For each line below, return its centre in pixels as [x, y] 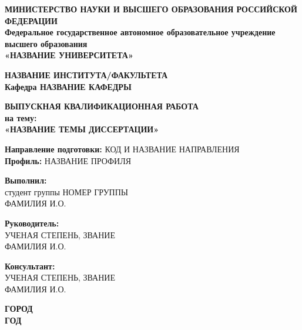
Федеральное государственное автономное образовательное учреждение [140, 32]
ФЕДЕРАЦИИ [31, 20]
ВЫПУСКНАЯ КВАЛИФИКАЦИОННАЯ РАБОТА [102, 106]
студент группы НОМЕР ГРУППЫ [67, 191]
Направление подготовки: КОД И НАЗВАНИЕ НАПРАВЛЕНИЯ [122, 149]
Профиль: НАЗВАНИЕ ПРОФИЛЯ [68, 160]
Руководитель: [32, 223]
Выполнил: [26, 180]
